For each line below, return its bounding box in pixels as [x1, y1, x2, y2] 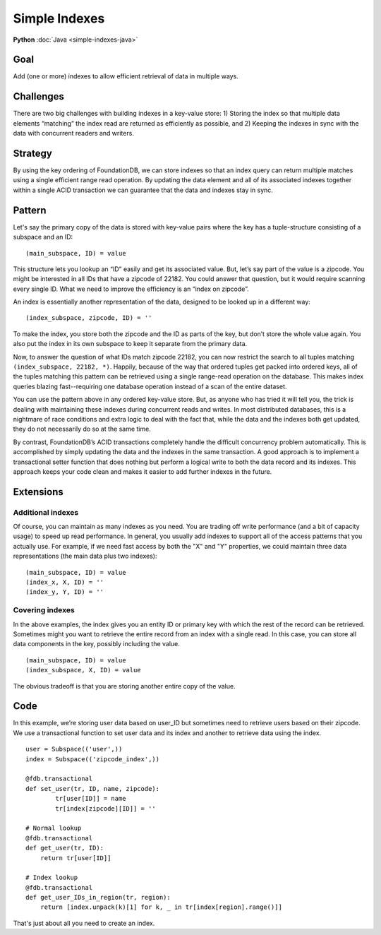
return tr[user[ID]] [40, 854, 111, 862]
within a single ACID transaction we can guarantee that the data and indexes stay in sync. [13, 186, 273, 194]
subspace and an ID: [13, 233, 73, 242]
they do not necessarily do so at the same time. [13, 424, 151, 434]
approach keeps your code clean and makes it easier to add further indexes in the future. [13, 467, 272, 476]
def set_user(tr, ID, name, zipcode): [25, 785, 160, 792]
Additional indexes [13, 507, 79, 517]
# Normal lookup [25, 824, 82, 833]
